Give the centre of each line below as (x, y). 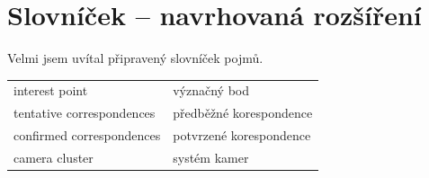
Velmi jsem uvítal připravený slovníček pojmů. (135, 58)
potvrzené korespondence (242, 135)
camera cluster (54, 157)
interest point (51, 90)
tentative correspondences (85, 113)
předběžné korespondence (243, 113)
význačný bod (211, 90)
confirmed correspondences (87, 135)
